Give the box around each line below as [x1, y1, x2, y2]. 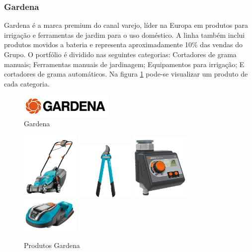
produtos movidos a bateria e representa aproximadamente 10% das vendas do [4, 39, 243, 50]
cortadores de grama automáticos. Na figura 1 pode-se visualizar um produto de [4, 69, 248, 79]
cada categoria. [4, 78, 50, 88]
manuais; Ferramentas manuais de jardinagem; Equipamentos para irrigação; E [4, 59, 245, 69]
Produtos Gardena [24, 240, 80, 250]
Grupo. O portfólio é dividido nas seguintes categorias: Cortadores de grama [4, 49, 237, 59]
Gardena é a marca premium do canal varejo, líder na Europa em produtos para [4, 20, 249, 30]
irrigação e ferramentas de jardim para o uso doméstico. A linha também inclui [4, 29, 245, 40]
